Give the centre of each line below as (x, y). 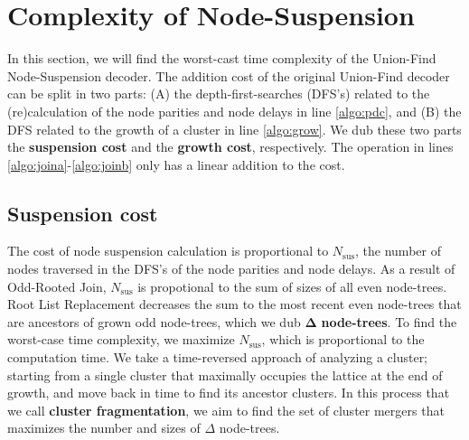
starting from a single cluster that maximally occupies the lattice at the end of (225, 374)
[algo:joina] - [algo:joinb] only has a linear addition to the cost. (176, 164)
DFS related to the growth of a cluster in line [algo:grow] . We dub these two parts (234, 129)
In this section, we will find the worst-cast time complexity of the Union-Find (222, 58)
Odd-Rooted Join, (57, 286)
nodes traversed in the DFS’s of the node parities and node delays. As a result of (231, 269)
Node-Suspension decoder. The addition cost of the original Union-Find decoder (229, 75)
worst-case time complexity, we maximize (121, 339)
